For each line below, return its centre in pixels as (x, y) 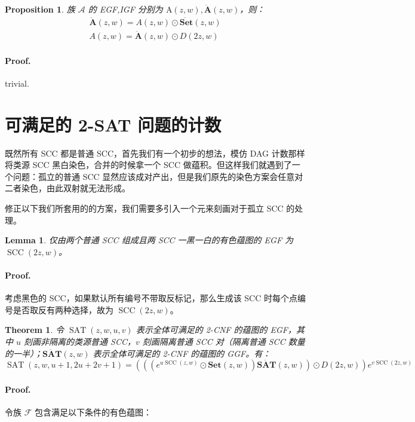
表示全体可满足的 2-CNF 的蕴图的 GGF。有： (182, 353)
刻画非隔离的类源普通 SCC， (80, 341)
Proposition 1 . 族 (40, 9)
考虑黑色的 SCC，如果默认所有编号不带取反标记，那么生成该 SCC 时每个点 (151, 298)
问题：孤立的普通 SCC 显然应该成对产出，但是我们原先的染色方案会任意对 (158, 176)
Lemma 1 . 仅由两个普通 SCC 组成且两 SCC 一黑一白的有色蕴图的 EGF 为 (149, 240)
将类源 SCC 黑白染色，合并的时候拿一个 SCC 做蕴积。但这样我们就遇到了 (148, 165)
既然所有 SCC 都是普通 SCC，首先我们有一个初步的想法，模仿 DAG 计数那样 (155, 153)
